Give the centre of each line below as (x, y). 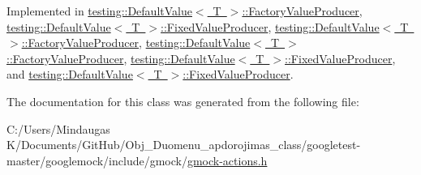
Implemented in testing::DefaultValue (99, 11)
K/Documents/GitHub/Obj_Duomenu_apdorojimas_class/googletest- (184, 145)
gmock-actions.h (227, 160)
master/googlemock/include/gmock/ (97, 160)
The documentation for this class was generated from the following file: (183, 101)
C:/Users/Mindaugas (58, 128)
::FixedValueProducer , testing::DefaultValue (270, 26)
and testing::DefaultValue (70, 74)
